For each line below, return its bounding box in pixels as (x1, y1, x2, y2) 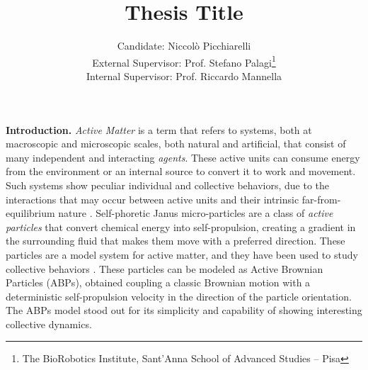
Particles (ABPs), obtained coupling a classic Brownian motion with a (6, 275, 311, 290)
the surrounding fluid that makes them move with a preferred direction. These (6, 233, 345, 248)
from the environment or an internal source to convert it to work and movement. (6, 164, 356, 179)
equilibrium (6, 206, 55, 220)
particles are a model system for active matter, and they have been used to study (6, 247, 358, 262)
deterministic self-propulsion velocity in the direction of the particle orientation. (6, 288, 352, 303)
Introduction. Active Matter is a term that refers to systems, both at (6, 122, 312, 137)
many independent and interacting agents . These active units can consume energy (6, 150, 360, 164)
